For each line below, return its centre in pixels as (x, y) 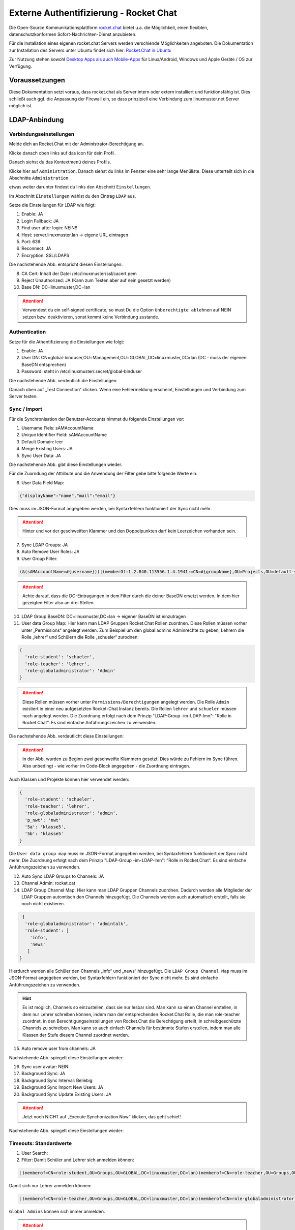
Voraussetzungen (37, 80)
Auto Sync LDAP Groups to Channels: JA (63, 876)
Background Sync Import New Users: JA (62, 1087)
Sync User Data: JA (41, 456)
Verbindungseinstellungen (42, 134)
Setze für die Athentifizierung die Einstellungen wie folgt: (67, 341)
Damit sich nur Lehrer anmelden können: (50, 1186)
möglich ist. (21, 106)
